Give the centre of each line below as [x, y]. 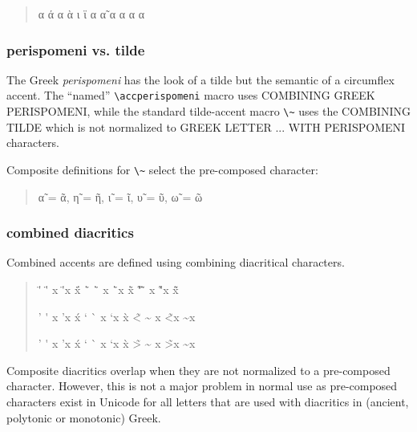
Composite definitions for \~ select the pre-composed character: [162, 169]
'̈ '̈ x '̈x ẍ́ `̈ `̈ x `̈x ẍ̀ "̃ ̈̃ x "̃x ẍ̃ [108, 289]
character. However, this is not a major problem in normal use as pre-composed [202, 386]
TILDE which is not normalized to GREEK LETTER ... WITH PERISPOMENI [206, 126]
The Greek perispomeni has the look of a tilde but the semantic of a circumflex [200, 79]
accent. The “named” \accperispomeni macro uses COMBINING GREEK [191, 95]
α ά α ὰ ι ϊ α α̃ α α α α [91, 14]
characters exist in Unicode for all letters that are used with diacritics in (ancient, [208, 401]
